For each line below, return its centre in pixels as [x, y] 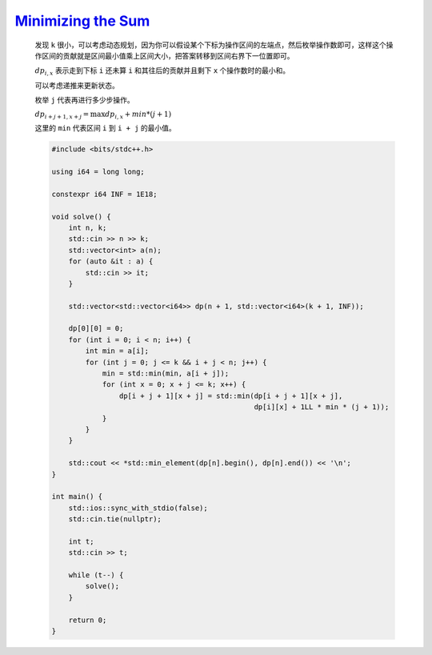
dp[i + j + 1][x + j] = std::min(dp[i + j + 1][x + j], [231, 396]
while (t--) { [96, 575]
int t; [81, 541]
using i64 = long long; [98, 172]
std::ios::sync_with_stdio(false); [138, 508]
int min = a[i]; [117, 351]
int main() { [77, 497]
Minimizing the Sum [82, 21]
